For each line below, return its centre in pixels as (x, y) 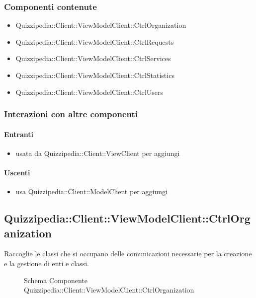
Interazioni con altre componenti (71, 114)
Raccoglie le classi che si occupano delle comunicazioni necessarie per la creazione (128, 254)
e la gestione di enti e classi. (46, 263)
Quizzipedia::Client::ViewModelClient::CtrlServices (93, 58)
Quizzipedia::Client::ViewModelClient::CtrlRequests (95, 41)
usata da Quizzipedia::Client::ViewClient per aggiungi (98, 153)
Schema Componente (56, 280)
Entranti (19, 134)
